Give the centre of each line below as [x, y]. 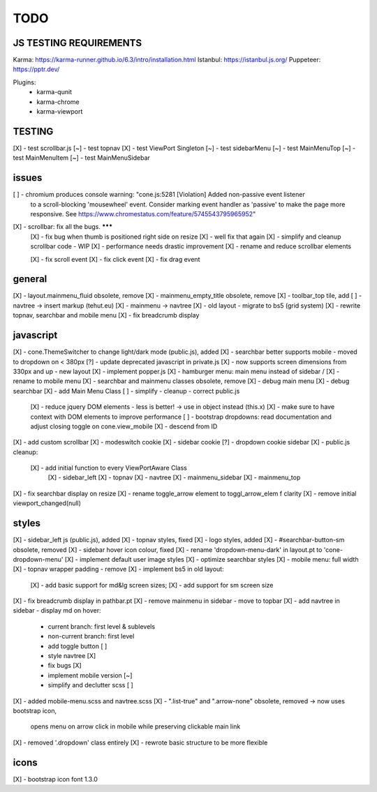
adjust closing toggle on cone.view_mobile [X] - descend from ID [124, 426]
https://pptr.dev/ [36, 69]
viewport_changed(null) [47, 503]
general [30, 279]
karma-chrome [58, 102]
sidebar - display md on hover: [57, 611]
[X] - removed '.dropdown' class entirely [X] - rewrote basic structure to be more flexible [140, 742]
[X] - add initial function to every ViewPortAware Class [109, 468]
